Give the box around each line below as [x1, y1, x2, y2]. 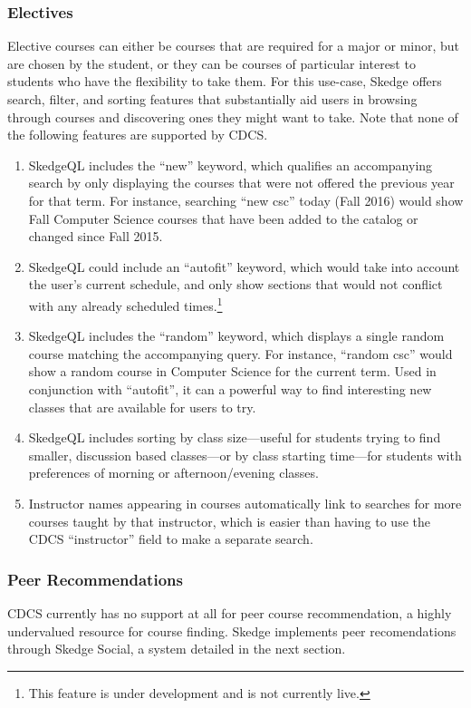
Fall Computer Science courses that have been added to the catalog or [28, 209, 418, 228]
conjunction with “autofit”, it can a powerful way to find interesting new [28, 379, 432, 398]
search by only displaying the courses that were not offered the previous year [28, 173, 455, 192]
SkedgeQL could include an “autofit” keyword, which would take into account [28, 257, 460, 276]
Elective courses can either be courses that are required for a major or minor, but [7, 36, 460, 55]
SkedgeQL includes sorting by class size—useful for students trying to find [28, 428, 441, 447]
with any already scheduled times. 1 [28, 293, 223, 315]
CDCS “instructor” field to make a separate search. [28, 529, 313, 548]
